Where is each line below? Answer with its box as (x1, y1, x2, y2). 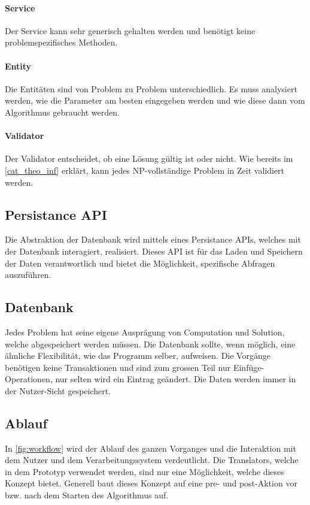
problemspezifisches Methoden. (5, 36, 118, 49)
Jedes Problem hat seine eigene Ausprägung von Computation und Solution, (5, 325, 285, 338)
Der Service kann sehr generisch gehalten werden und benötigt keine (5, 24, 256, 37)
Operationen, (5, 373, 53, 385)
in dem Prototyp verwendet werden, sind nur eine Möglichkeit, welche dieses (5, 465, 284, 477)
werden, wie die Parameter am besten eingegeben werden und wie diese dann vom (5, 94, 305, 107)
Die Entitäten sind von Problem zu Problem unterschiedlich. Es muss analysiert (5, 82, 297, 95)
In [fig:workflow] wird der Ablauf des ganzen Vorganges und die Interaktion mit (5, 442, 296, 454)
